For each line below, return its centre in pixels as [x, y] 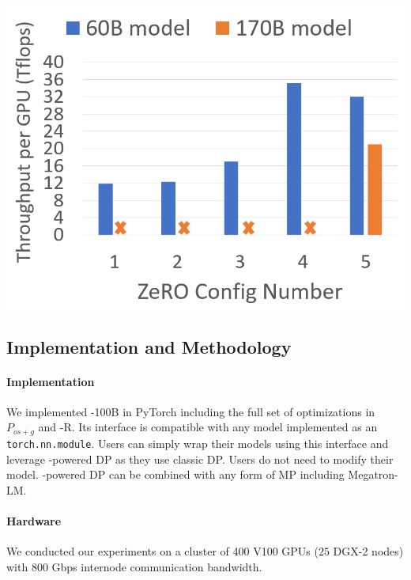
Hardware [34, 520]
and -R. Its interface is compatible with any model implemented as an [208, 427]
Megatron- [373, 474]
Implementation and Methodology [149, 346]
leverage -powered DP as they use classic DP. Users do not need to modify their [200, 459]
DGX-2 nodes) [368, 551]
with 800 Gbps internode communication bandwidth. [134, 566]
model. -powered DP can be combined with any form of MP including [175, 474]
